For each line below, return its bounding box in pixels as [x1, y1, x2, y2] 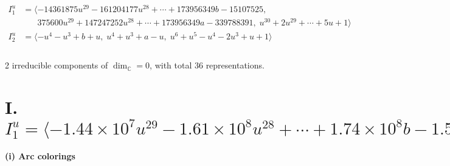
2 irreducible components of [5, 59, 108, 71]
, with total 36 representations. [150, 59, 265, 71]
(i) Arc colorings [5, 150, 75, 162]
